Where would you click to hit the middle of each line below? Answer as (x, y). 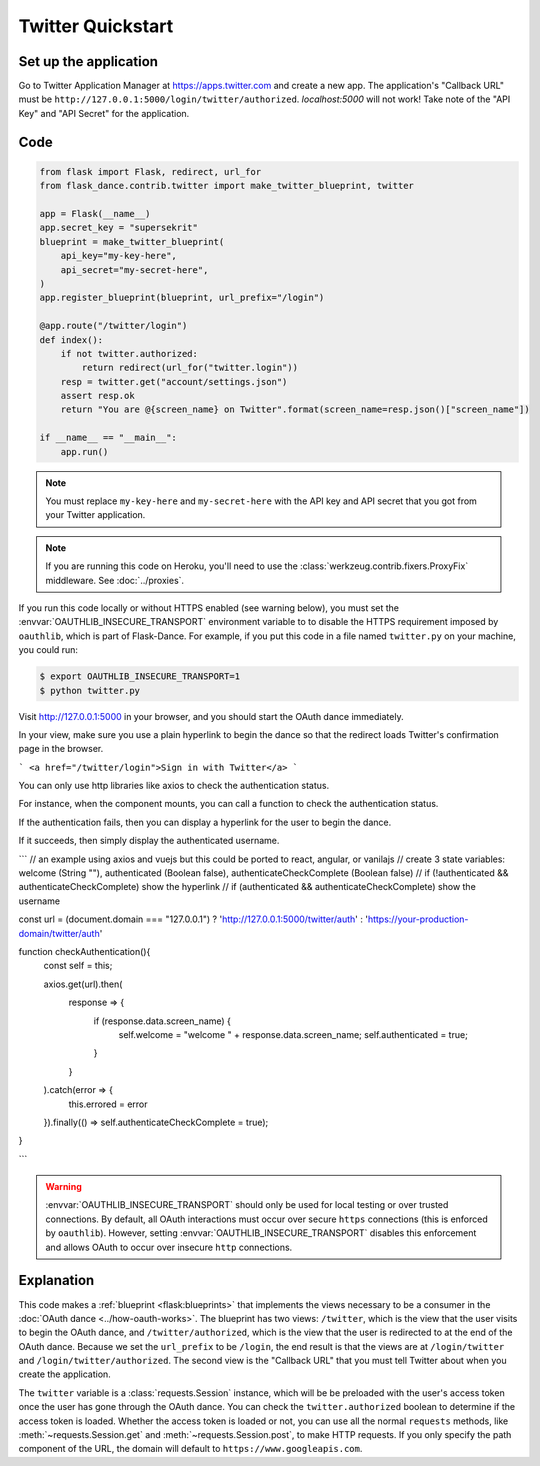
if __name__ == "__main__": (108, 438)
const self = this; (78, 966)
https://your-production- (418, 919)
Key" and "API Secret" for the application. (104, 113)
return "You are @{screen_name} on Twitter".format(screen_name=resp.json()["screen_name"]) (295, 409)
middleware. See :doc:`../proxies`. (115, 580)
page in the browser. (61, 749)
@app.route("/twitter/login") (113, 326)
